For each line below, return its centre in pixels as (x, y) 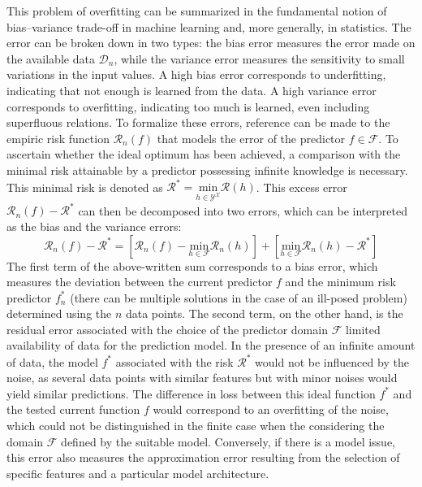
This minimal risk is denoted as (85, 187)
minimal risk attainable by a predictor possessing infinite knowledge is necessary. (207, 170)
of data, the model (52, 361)
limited (363, 329)
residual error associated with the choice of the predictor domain (167, 329)
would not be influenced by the (332, 361)
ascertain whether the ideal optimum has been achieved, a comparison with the (204, 154)
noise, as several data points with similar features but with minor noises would (202, 378)
